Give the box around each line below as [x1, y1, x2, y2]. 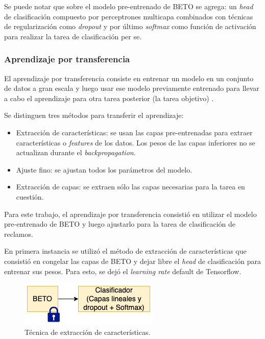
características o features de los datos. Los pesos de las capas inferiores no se [16, 137, 255, 148]
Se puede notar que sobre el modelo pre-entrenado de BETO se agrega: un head [4, 1, 253, 11]
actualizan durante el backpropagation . [16, 147, 136, 158]
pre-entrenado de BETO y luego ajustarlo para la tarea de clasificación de [4, 219, 236, 229]
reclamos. [4, 228, 33, 239]
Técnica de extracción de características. [25, 326, 151, 337]
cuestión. [16, 191, 44, 202]
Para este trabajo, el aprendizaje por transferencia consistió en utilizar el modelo [4, 208, 257, 219]
